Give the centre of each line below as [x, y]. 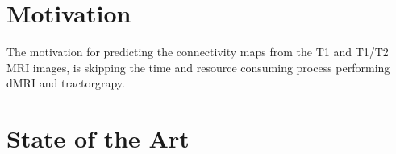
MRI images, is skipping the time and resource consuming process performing [198, 67]
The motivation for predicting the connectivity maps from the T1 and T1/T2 [198, 52]
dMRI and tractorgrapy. [66, 83]
